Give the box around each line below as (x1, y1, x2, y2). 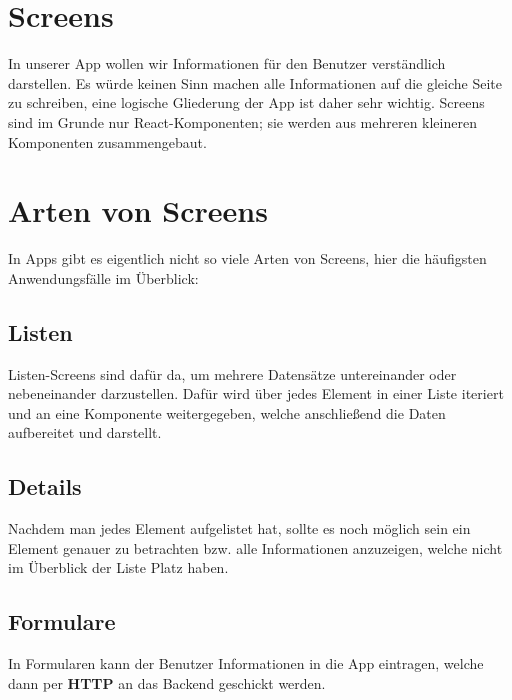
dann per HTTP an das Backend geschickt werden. (8, 672, 326, 693)
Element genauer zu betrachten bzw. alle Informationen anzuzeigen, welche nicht (8, 537, 503, 558)
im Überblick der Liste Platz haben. (8, 557, 229, 578)
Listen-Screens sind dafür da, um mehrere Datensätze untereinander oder (8, 363, 457, 384)
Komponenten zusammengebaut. (8, 131, 207, 152)
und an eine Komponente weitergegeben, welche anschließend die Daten (8, 402, 446, 423)
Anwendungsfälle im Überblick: (8, 267, 199, 288)
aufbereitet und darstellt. (8, 422, 162, 443)
